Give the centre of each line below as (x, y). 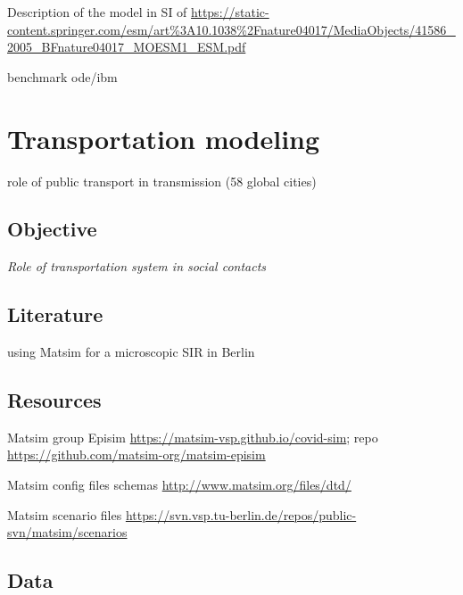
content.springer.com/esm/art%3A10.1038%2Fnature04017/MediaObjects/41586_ (231, 29)
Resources (54, 400)
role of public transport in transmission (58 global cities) (162, 181)
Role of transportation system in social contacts (137, 266)
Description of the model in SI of (97, 12)
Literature (55, 314)
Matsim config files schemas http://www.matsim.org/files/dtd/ (179, 485)
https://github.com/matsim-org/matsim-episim (136, 455)
